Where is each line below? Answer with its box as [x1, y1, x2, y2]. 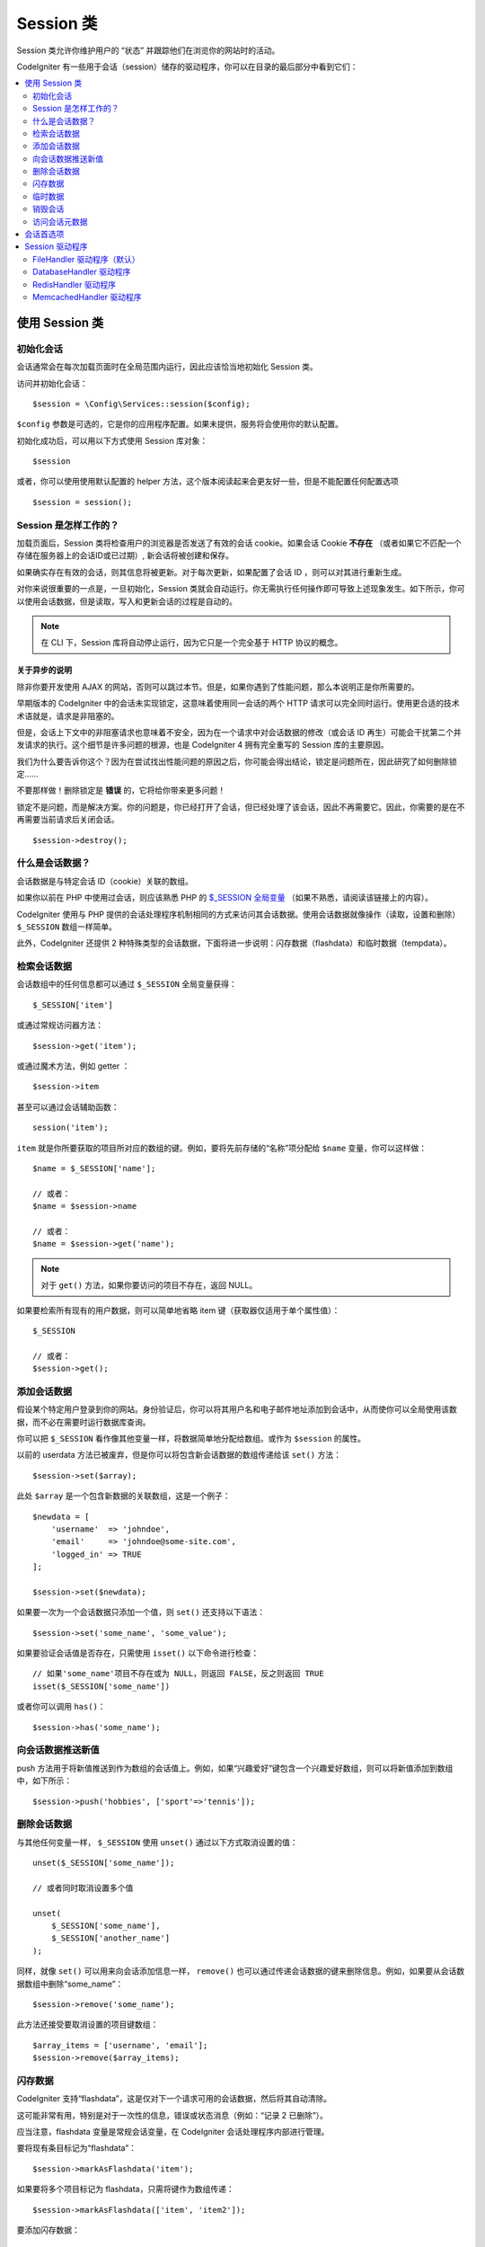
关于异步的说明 [16, 665, 72, 676]
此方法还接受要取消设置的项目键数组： [16, 2019, 159, 2030]
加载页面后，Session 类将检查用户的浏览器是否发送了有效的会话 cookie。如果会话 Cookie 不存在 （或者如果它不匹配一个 [16, 537, 462, 548]
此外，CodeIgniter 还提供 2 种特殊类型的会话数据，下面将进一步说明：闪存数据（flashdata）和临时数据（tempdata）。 [16, 937, 453, 948]
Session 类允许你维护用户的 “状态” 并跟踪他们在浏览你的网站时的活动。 [16, 45, 280, 56]
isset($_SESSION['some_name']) [32, 1681, 171, 1692]
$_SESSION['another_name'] [50, 1933, 171, 1943]
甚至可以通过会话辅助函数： [16, 1101, 119, 1112]
